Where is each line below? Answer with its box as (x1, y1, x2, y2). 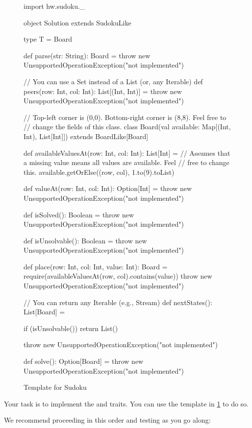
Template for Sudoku (24, 382, 87, 392)
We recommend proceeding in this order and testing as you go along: (4, 415, 211, 425)
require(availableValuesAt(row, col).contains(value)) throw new (24, 271, 212, 281)
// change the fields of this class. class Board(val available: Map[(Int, (24, 121, 231, 132)
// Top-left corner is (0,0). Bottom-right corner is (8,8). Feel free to (24, 112, 227, 122)
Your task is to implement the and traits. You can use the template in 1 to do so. (4, 398, 249, 408)
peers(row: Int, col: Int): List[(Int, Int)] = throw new (24, 86, 182, 96)
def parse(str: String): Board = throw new (24, 50, 151, 60)
